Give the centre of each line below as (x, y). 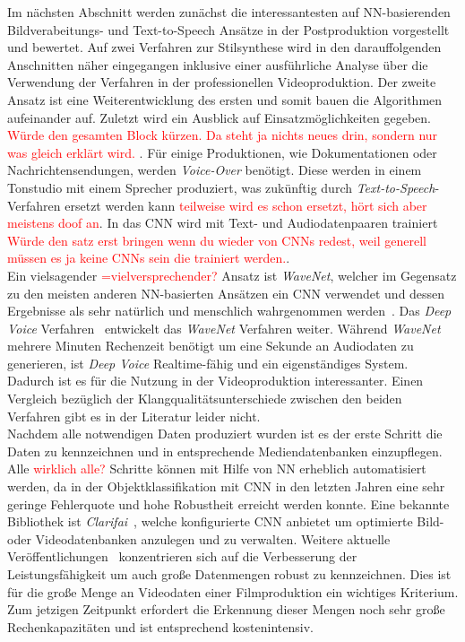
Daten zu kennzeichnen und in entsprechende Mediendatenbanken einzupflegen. (225, 451)
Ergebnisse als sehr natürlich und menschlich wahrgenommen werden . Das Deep (229, 311)
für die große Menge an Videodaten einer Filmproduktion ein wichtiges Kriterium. (233, 591)
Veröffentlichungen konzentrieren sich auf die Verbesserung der (182, 556)
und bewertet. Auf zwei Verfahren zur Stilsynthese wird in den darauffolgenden (224, 47)
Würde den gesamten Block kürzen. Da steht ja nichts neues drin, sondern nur (223, 135)
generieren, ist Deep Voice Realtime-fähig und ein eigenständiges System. (208, 363)
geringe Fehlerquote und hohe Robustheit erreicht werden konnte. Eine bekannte (228, 503)
